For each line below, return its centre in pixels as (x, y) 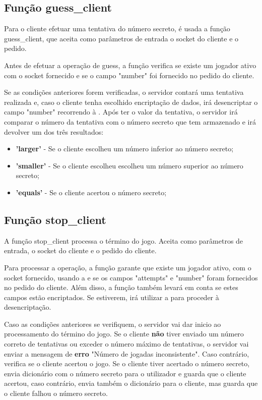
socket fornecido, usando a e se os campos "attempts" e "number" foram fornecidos (131, 277)
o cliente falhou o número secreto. (56, 393)
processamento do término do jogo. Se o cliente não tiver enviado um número (124, 334)
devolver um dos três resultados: (54, 131)
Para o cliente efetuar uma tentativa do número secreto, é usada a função (117, 28)
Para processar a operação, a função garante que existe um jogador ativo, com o (128, 267)
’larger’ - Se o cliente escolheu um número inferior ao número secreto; (125, 149)
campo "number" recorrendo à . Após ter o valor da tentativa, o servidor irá (121, 112)
